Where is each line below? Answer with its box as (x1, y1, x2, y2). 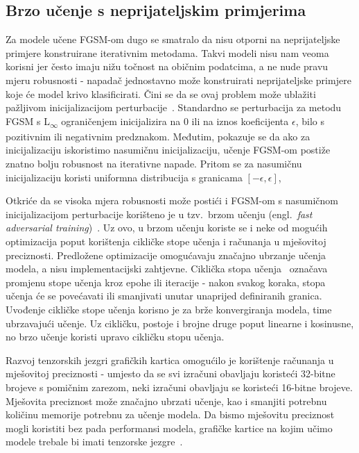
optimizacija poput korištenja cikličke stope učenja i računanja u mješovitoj (6, 234, 326, 249)
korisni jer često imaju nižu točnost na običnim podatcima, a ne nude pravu (6, 59, 329, 74)
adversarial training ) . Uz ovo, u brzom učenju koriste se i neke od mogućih (6, 220, 328, 235)
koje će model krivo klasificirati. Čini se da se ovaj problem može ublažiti (6, 86, 316, 101)
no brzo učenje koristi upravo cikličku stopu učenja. (6, 329, 225, 344)
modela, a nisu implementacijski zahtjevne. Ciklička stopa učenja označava (6, 261, 328, 276)
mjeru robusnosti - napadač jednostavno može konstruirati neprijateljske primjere (6, 72, 351, 87)
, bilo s (295, 113, 324, 128)
